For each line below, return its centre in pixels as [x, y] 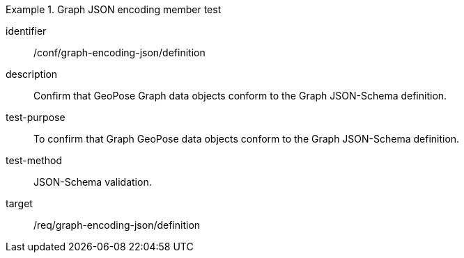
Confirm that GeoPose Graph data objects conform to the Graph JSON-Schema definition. [240, 96]
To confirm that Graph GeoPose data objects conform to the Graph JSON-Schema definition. [247, 139]
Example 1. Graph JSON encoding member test [114, 9]
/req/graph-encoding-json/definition [117, 225]
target [19, 203]
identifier [26, 31]
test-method [34, 160]
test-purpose [36, 117]
